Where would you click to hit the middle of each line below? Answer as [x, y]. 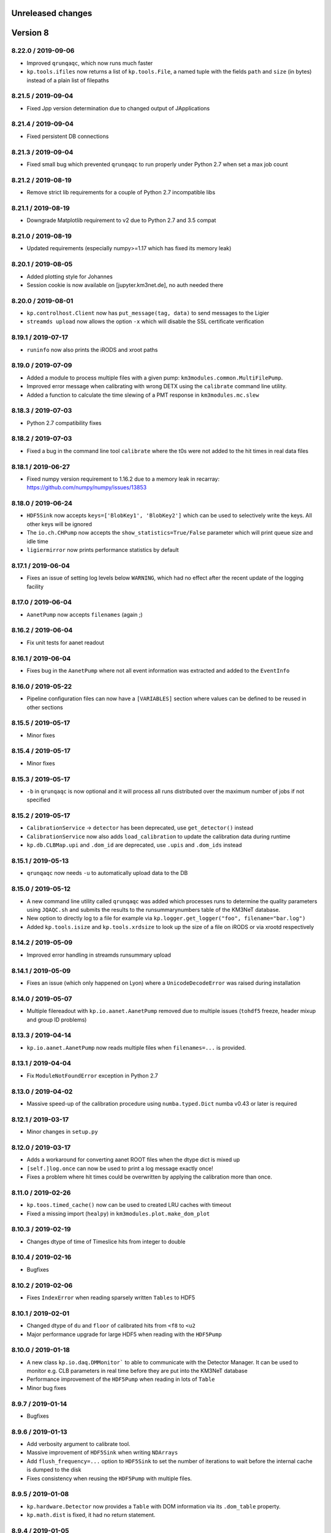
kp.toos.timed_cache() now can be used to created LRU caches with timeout [129, 1205]
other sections [45, 707]
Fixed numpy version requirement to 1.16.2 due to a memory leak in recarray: [123, 479]
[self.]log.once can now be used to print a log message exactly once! [120, 1168]
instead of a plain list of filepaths [68, 80]
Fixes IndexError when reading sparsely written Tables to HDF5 [111, 1298]
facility [35, 586]
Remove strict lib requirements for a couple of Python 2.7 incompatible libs [121, 193]
